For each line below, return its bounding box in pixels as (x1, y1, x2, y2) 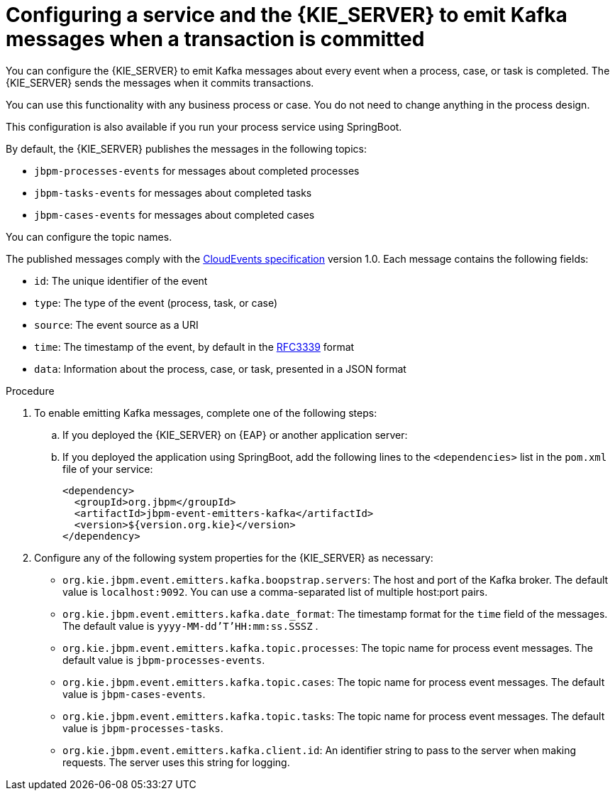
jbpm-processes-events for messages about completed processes (34, 164, 360, 177)
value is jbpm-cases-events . (62, 687, 206, 700)
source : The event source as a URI (34, 318, 199, 331)
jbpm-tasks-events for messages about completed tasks (34, 186, 312, 199)
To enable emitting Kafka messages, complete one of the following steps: (34, 406, 377, 419)
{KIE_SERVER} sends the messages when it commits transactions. (6, 76, 314, 89)
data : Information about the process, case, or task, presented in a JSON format (34, 362, 406, 375)
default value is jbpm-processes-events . (62, 653, 265, 666)
